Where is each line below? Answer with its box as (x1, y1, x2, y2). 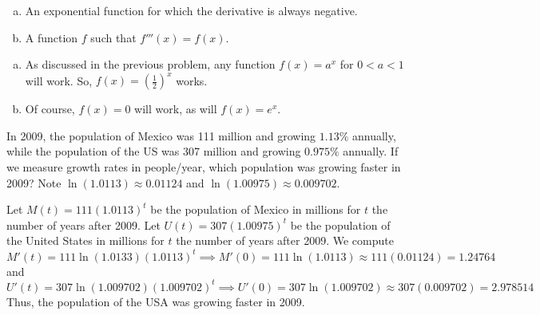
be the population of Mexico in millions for (150, 201, 361, 218)
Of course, (25, 100, 75, 117)
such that (90, 29, 137, 45)
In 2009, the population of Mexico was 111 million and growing (6, 127, 316, 144)
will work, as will (134, 100, 217, 117)
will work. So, (25, 72, 93, 89)
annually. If (343, 143, 399, 159)
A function (25, 29, 78, 45)
